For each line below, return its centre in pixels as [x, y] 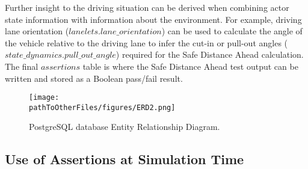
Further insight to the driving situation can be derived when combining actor [147, 7]
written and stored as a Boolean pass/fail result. [94, 78]
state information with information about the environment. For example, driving [153, 19]
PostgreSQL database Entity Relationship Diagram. [125, 127]
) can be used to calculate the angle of [232, 31]
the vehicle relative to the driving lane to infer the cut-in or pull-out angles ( [146, 42]
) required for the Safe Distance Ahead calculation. [210, 54]
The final [22, 66]
